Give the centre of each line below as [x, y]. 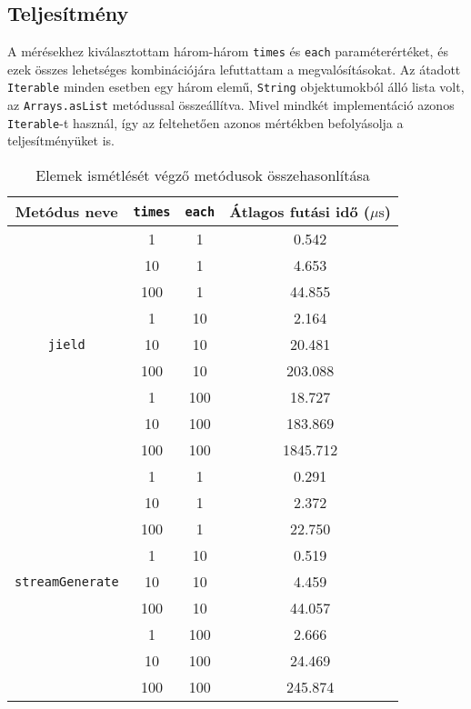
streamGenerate [67, 581]
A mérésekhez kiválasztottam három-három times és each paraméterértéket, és [228, 51]
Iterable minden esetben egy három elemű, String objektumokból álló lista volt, [236, 87]
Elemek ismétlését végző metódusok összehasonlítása [203, 175]
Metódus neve [66, 212]
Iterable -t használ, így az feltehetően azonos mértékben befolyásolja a [205, 122]
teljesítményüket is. [61, 140]
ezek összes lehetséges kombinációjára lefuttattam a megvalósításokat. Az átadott [234, 69]
